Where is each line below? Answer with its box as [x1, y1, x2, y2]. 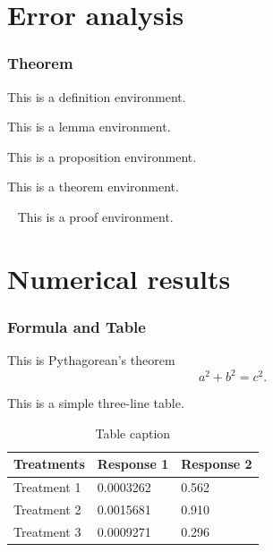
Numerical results [7, 259, 231, 296]
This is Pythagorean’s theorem [7, 351, 175, 369]
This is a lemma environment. [7, 117, 171, 136]
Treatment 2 [13, 500, 81, 519]
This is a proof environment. [17, 207, 174, 225]
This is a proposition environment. [7, 147, 197, 166]
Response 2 [181, 454, 252, 473]
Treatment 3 [13, 522, 81, 540]
